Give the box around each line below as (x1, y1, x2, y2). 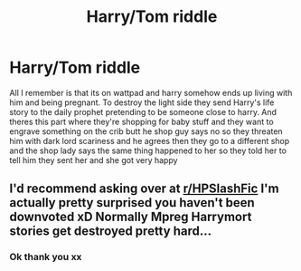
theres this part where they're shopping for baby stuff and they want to (9, 116, 274, 127)
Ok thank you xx (9, 251, 82, 264)
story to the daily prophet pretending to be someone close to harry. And (9, 106, 277, 117)
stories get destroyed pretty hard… (9, 224, 212, 239)
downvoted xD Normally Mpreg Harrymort (9, 209, 252, 225)
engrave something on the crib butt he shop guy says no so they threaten (9, 125, 283, 137)
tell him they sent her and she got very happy (9, 154, 178, 165)
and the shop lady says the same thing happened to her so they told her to (9, 145, 287, 156)
